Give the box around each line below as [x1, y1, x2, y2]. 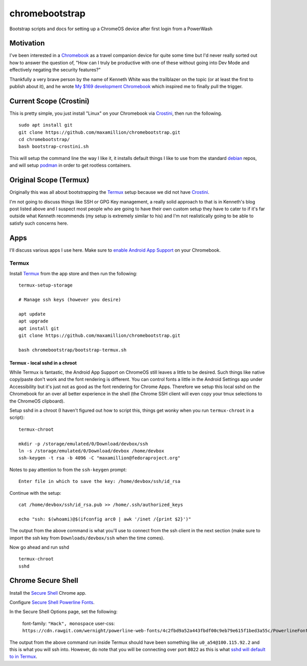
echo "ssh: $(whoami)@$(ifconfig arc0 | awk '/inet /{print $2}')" [18, 516, 191, 522]
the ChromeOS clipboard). [9, 398, 65, 404]
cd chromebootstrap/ [18, 136, 70, 143]
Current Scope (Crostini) [9, 96, 90, 105]
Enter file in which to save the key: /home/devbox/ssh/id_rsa [18, 478, 181, 485]
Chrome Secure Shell [9, 576, 79, 585]
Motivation [9, 39, 45, 48]
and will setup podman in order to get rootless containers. [9, 162, 131, 169]
